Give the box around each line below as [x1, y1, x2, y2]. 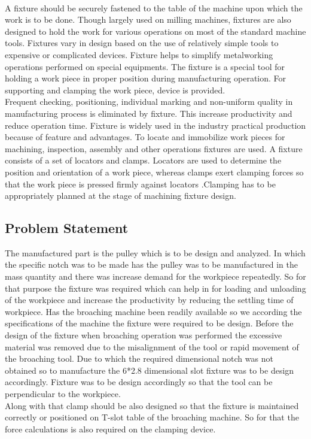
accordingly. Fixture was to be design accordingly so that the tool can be [5, 376, 273, 388]
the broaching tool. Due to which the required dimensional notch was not [5, 352, 273, 365]
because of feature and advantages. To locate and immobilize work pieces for [5, 131, 285, 143]
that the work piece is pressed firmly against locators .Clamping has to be [5, 177, 276, 190]
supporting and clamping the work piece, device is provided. [5, 83, 225, 96]
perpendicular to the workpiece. [5, 387, 121, 400]
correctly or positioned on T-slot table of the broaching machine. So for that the [5, 411, 299, 423]
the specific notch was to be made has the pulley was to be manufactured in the [5, 258, 298, 271]
